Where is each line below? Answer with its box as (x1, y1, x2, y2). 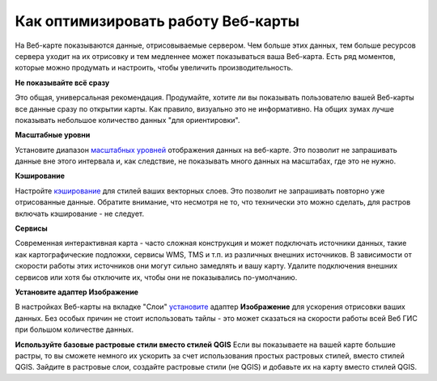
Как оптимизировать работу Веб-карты (15, 12, 299, 30)
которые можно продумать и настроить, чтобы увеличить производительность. (15, 63, 294, 73)
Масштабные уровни (15, 130, 91, 140)
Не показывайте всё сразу (15, 78, 110, 87)
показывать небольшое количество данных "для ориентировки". (15, 115, 240, 125)
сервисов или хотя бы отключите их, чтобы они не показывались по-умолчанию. (15, 272, 298, 282)
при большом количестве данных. (15, 324, 134, 335)
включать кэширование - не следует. (15, 209, 145, 218)
